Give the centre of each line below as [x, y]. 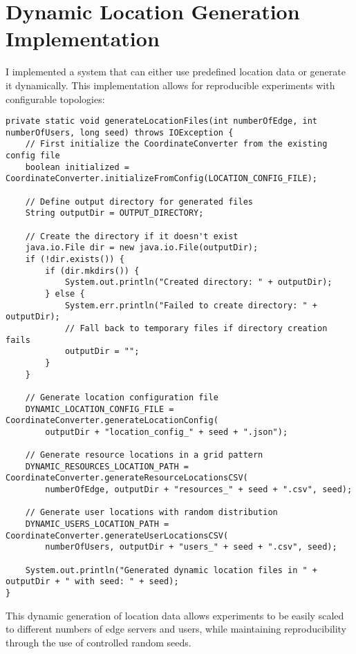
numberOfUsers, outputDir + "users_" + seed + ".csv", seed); [191, 547]
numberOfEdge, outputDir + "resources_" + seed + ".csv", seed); [199, 490]
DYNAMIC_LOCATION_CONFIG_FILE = [100, 409]
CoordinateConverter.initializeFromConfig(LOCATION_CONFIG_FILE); [162, 179]
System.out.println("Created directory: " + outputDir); [198, 282]
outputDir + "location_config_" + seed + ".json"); [167, 432]
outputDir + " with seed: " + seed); [92, 582]
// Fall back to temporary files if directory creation [196, 328]
